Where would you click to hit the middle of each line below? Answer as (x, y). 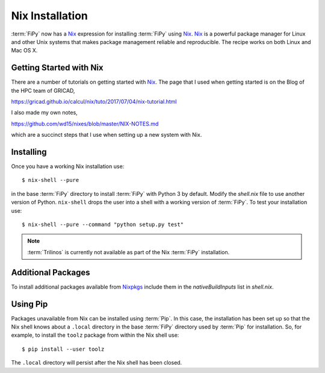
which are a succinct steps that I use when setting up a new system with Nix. (107, 135)
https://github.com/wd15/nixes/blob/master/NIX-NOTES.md (85, 124)
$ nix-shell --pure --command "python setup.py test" (103, 225)
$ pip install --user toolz (63, 349)
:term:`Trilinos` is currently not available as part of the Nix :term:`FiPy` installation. (128, 252)
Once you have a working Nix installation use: (68, 166)
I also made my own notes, (44, 113)
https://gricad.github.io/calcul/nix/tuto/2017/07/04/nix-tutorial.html (94, 102)
